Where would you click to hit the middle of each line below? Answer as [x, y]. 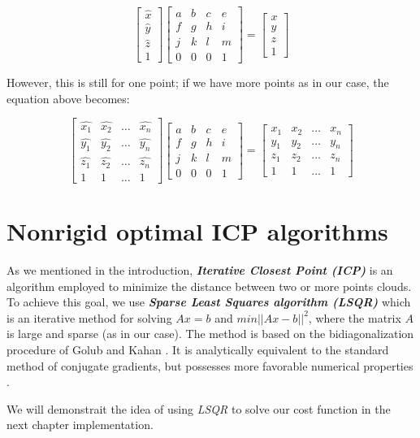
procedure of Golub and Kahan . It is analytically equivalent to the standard [198, 349]
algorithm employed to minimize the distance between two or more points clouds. [209, 286]
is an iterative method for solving [89, 317]
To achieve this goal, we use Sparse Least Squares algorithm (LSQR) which [209, 302]
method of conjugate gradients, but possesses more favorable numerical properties [210, 365]
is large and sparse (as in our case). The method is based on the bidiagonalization [210, 334]
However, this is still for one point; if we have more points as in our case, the [198, 82]
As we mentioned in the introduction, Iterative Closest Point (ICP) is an [200, 269]
